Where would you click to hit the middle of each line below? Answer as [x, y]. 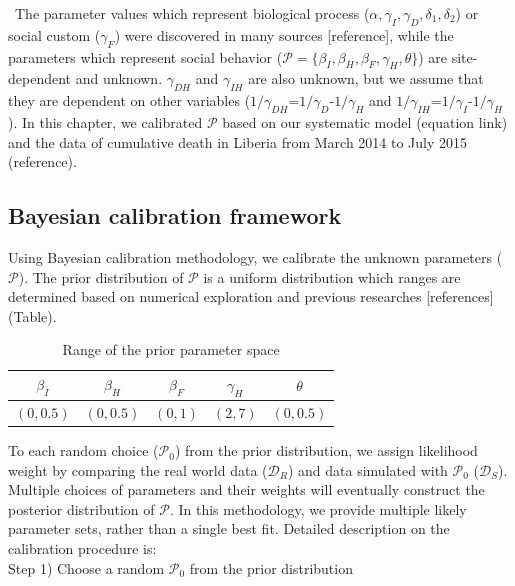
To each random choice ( [83, 450]
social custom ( [54, 34]
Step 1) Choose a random [86, 567]
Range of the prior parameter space [171, 349]
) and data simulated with [367, 469]
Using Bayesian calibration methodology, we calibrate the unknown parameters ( [255, 256]
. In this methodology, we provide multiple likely [318, 508]
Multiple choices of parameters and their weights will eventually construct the [246, 489]
